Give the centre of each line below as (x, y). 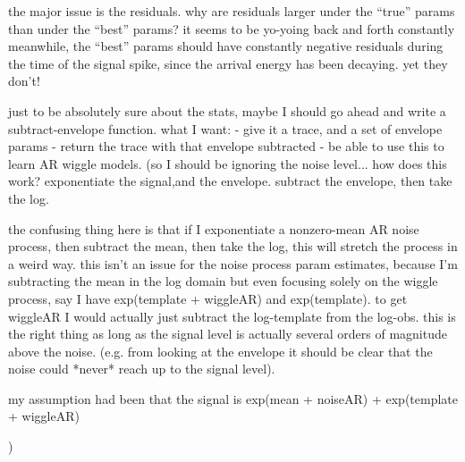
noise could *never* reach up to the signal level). (142, 369)
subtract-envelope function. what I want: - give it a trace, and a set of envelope (225, 128)
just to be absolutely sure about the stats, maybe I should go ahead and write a (227, 110)
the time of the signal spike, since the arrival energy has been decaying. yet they (228, 63)
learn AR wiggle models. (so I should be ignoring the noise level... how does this (228, 163)
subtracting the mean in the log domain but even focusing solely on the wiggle (223, 281)
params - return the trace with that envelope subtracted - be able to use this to (226, 146)
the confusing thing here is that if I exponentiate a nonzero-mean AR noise (214, 228)
